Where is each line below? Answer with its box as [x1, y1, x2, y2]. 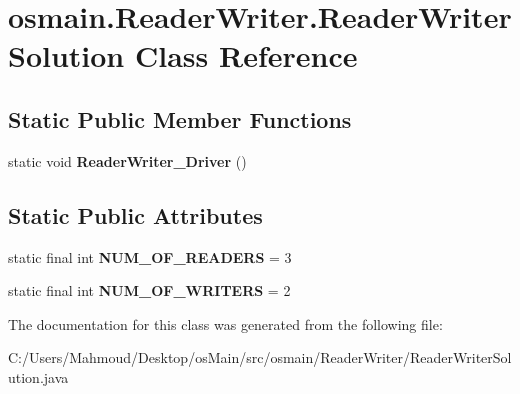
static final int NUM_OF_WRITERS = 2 [8, 280, 291, 301]
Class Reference [134, 35, 358, 76]
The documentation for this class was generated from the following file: [8, 313, 443, 334]
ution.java [8, 366, 69, 387]
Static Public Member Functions [8, 103, 352, 134]
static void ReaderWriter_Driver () [8, 150, 247, 171]
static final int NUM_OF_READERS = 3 [8, 246, 292, 267]
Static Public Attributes [8, 199, 263, 230]
